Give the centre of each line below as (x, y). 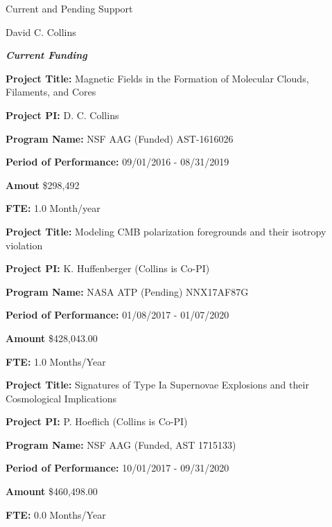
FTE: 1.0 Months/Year (56, 361)
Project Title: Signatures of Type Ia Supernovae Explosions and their (157, 385)
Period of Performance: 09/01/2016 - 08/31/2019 (117, 162)
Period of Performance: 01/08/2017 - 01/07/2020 (117, 315)
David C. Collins (41, 32)
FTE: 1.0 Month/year (53, 208)
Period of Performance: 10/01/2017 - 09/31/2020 (117, 468)
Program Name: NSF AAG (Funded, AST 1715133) (121, 444)
